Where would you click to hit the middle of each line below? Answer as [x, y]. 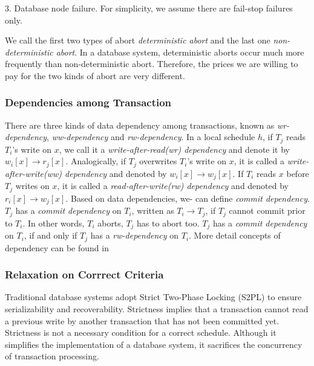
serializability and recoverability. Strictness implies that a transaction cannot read [157, 309]
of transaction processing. [52, 356]
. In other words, [54, 223]
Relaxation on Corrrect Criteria [84, 274]
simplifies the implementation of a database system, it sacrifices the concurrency [154, 344]
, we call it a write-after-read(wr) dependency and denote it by [174, 149]
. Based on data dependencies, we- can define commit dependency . [188, 198]
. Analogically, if [96, 161]
